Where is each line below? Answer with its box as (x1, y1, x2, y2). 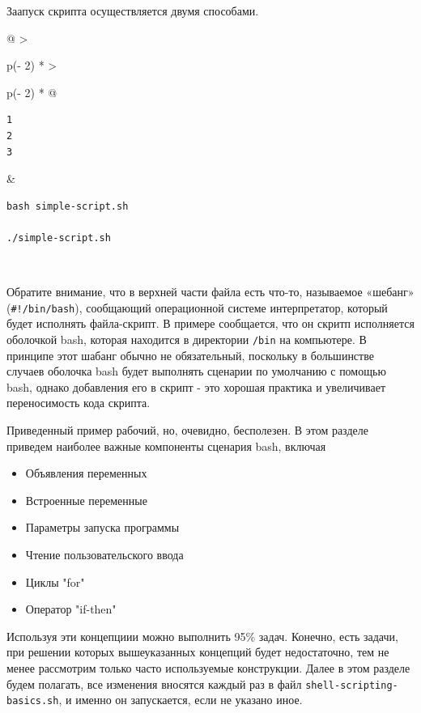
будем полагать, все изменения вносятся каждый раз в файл (6, 675, 302, 692)
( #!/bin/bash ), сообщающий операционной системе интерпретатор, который (6, 299, 388, 316)
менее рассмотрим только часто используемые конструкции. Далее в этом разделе (6, 659, 410, 676)
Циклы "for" (25, 573, 85, 590)
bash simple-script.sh (6, 200, 129, 212)
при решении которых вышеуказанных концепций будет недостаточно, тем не (6, 643, 389, 660)
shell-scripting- (305, 679, 398, 691)
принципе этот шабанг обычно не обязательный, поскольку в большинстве (6, 346, 374, 363)
